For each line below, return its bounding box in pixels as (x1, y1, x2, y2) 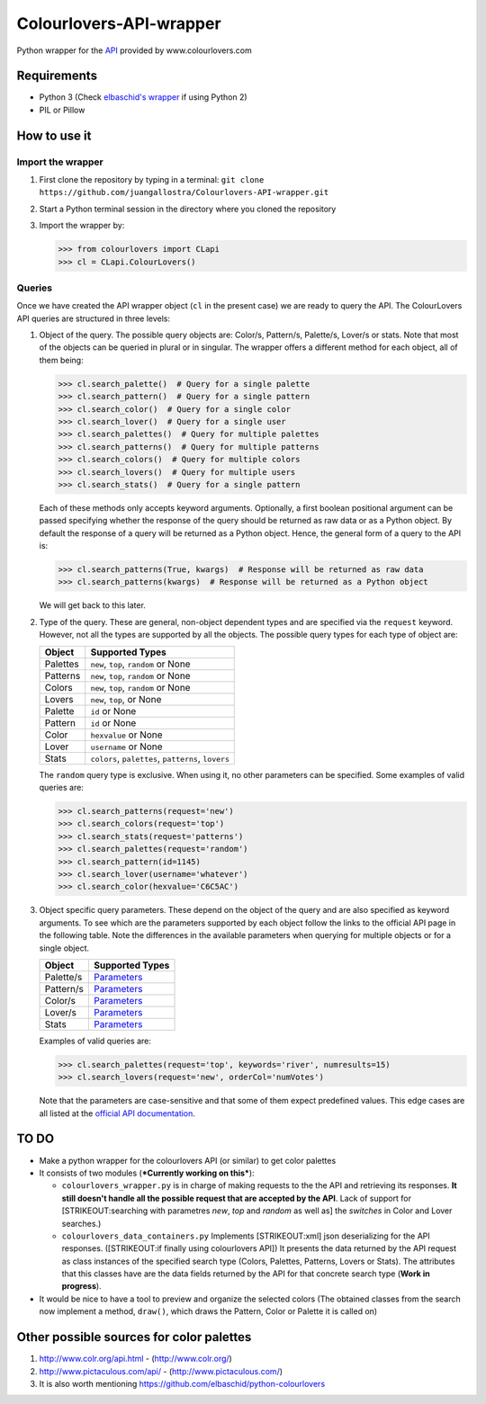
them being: (39, 354, 85, 365)
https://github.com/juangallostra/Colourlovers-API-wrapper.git (39, 187, 329, 198)
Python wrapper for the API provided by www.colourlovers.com (16, 45, 252, 56)
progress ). (61, 1281, 103, 1292)
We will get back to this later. (39, 600, 146, 611)
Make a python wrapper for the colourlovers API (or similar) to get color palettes (39, 1155, 337, 1166)
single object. (39, 943, 90, 953)
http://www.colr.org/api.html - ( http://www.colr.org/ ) (39, 1354, 233, 1364)
